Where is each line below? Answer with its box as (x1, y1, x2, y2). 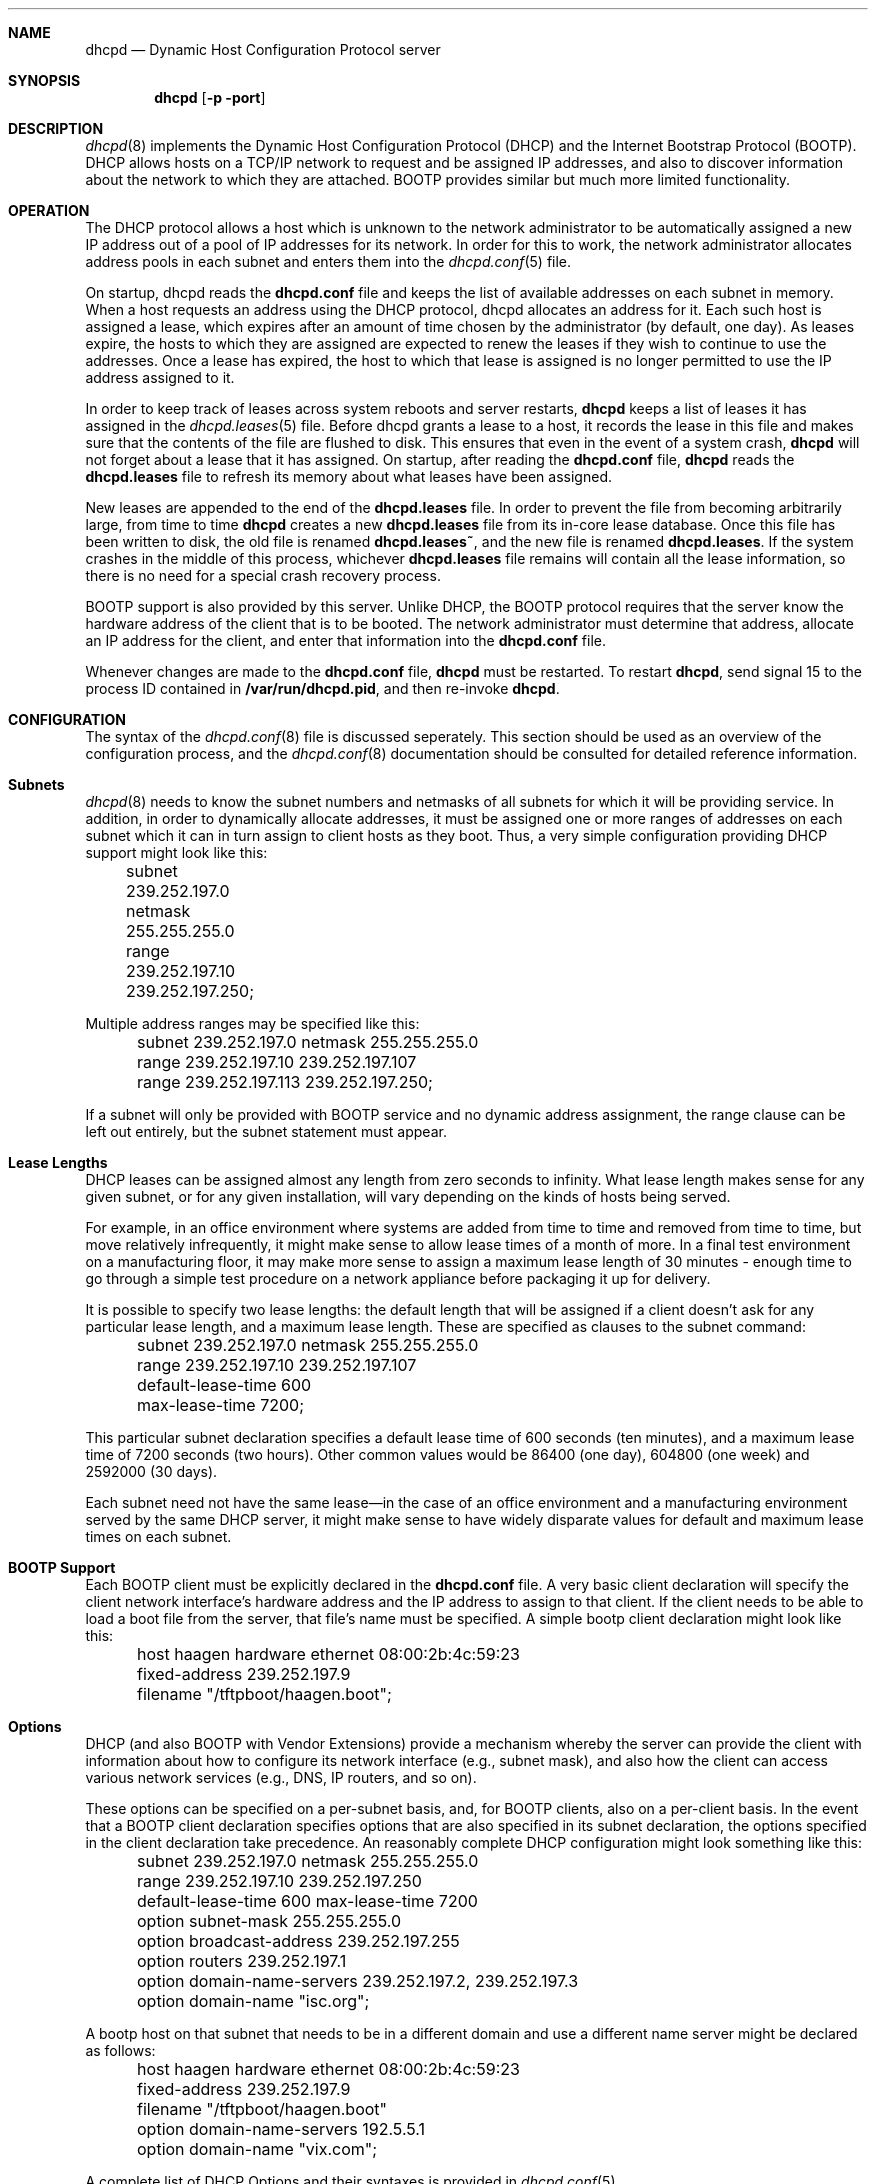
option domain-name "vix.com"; (137, 2139, 378, 2159)
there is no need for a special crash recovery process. (85, 567, 441, 584)
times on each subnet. (85, 1528, 232, 1545)
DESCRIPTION (8, 120, 104, 137)
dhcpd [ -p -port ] (154, 89, 266, 106)
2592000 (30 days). (85, 1463, 218, 1480)
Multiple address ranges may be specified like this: (85, 1015, 420, 1032)
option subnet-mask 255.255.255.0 (137, 1911, 401, 1931)
